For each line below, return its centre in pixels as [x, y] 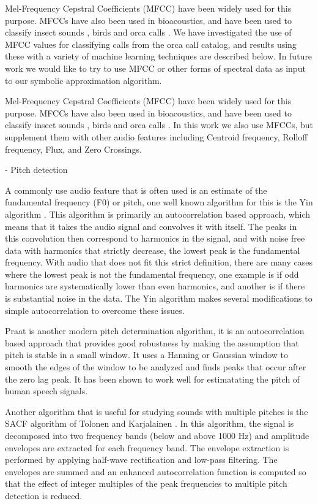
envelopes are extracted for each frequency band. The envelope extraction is [147, 447]
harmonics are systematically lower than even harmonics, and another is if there [155, 286]
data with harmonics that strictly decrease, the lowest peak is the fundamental [153, 250]
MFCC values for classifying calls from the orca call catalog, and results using [151, 44]
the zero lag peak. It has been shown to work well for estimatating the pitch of [153, 379]
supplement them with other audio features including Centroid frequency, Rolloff [156, 136]
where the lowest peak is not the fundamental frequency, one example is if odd [152, 274]
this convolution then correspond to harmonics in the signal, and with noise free [155, 238]
